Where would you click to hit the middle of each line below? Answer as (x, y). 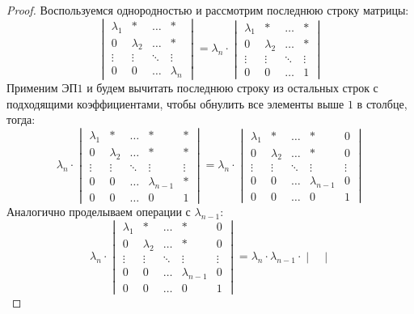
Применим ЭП (42, 88)
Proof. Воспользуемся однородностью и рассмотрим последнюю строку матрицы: (208, 10)
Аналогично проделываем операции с (99, 211)
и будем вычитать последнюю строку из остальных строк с (232, 88)
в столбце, (382, 103)
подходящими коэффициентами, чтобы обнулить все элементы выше (175, 103)
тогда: (21, 119)
